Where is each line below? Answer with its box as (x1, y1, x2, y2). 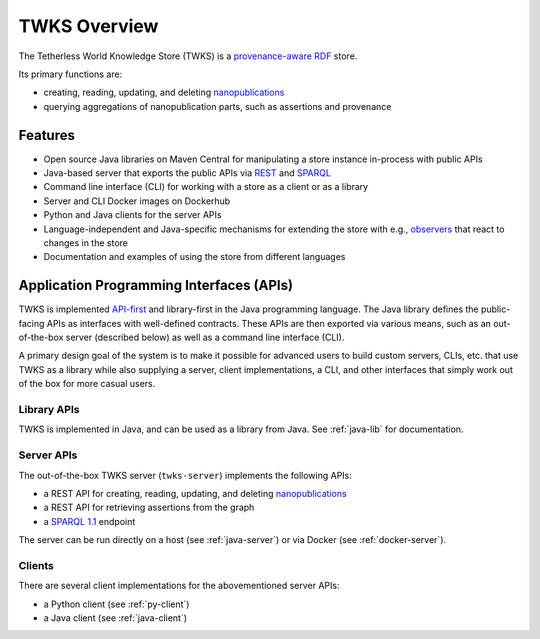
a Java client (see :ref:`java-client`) (43, 611, 188, 624)
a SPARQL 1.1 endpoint (43, 515, 136, 527)
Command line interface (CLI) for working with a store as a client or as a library (43, 181, 369, 193)
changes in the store (43, 236, 129, 249)
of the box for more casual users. (18, 378, 156, 390)
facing (18, 317, 45, 329)
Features (18, 126, 75, 144)
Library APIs (18, 402, 80, 416)
